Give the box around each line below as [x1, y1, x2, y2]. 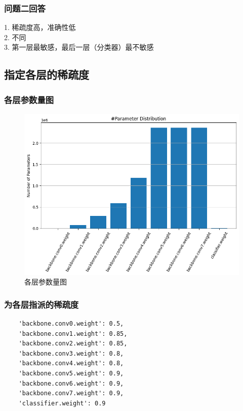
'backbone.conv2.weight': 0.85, [18, 340, 128, 347]
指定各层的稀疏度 [4, 67, 89, 82]
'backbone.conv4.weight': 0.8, [18, 360, 124, 367]
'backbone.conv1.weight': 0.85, [18, 330, 128, 337]
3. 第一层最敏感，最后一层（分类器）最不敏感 [4, 42, 154, 52]
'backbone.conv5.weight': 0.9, [18, 370, 124, 377]
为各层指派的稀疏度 [4, 298, 79, 310]
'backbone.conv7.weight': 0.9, [18, 390, 124, 397]
